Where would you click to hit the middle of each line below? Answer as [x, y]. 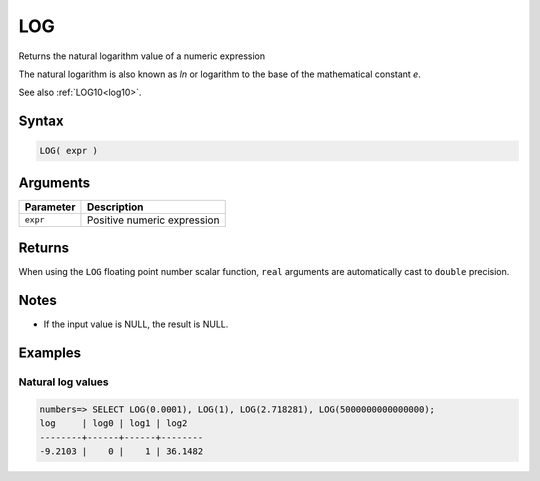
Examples [50, 353]
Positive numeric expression [153, 220]
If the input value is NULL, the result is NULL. [136, 324]
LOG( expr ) [69, 151]
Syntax [41, 121]
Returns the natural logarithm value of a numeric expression [141, 56]
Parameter [50, 207]
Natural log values [63, 382]
